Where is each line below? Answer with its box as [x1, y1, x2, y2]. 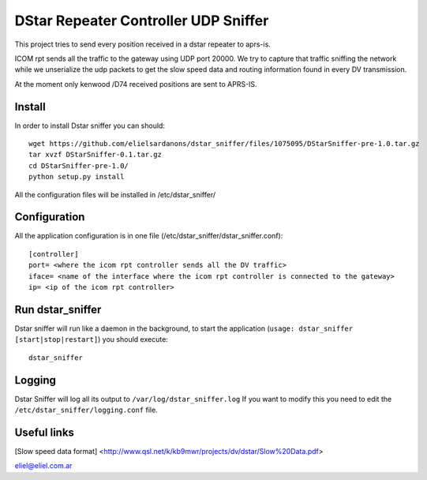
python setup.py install [28, 172, 125, 182]
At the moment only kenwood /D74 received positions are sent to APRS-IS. [14, 79, 257, 88]
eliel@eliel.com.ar [14, 461, 73, 471]
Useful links [14, 426, 75, 439]
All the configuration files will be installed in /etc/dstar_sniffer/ [14, 189, 216, 199]
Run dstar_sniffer [14, 302, 102, 316]
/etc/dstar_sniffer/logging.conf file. [14, 405, 158, 414]
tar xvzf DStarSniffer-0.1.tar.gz [28, 150, 162, 159]
